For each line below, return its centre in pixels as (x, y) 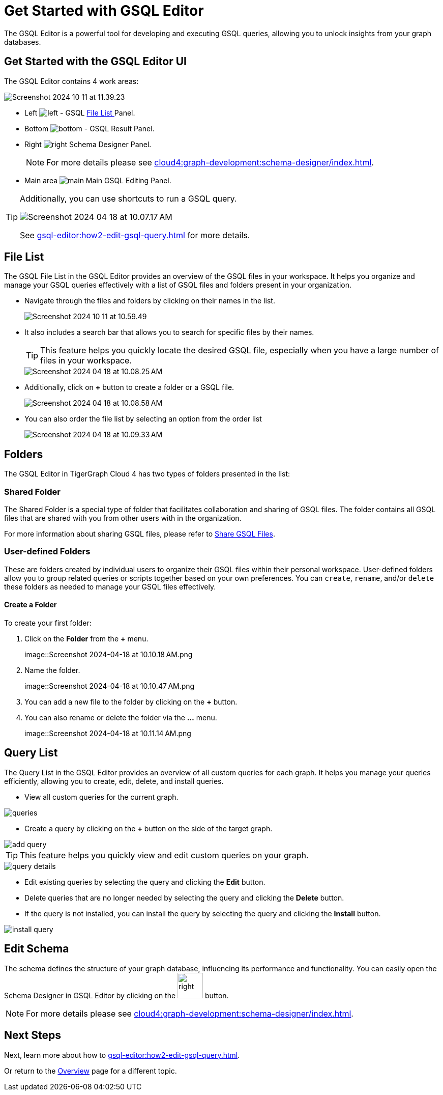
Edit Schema (37, 949)
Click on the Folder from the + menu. (86, 639)
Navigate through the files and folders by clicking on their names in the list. (150, 301)
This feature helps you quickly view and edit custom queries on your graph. (164, 855)
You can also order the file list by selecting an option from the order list (143, 419)
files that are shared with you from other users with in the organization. (123, 518)
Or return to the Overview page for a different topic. (91, 1071)
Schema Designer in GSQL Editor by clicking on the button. (116, 995)
